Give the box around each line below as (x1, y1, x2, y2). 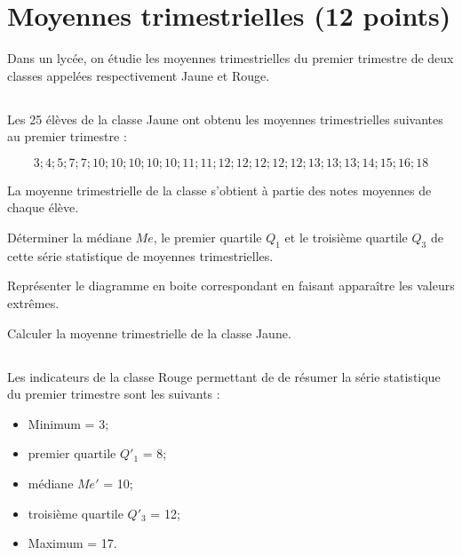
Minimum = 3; (28, 414, 109, 432)
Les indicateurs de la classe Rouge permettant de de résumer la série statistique (7, 367, 441, 385)
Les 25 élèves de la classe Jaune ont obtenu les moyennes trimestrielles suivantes (7, 109, 443, 128)
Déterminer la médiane (7, 228, 131, 247)
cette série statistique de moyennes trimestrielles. (7, 246, 274, 265)
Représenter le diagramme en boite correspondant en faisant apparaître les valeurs (7, 276, 455, 295)
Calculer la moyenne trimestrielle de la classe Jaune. (7, 323, 291, 342)
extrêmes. (7, 294, 60, 313)
